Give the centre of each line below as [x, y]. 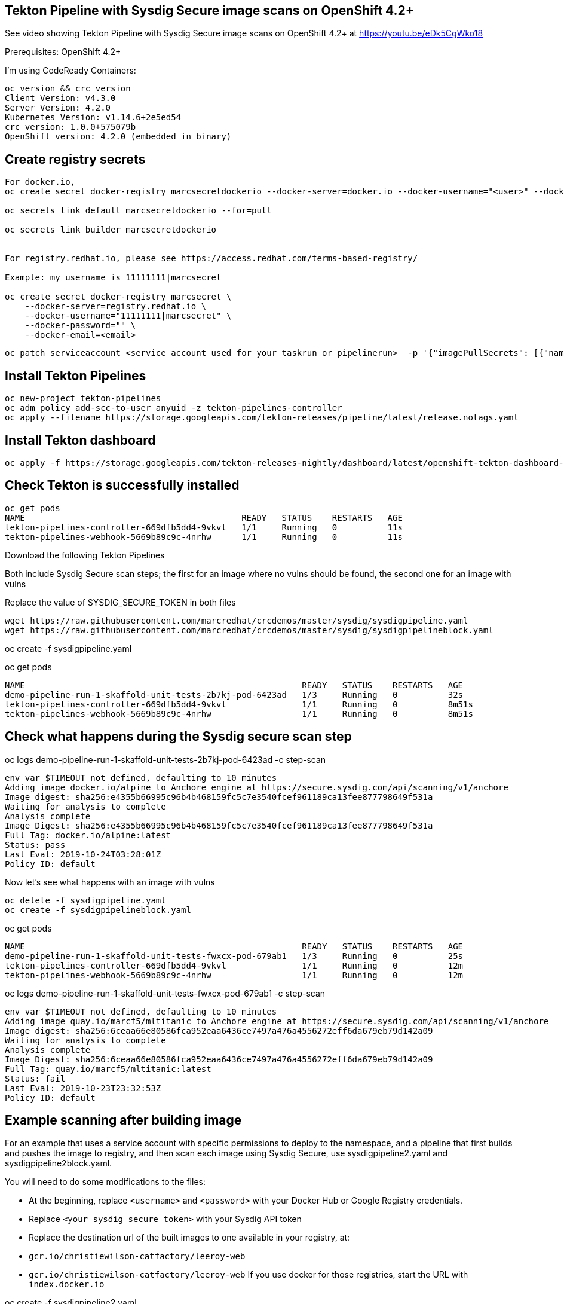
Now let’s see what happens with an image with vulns [110, 882]
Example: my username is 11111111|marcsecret [113, 278]
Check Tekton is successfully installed [122, 485]
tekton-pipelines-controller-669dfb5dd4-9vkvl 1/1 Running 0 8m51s [239, 704]
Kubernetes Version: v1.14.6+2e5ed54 [93, 117]
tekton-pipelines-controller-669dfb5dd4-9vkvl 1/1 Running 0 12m [234, 965]
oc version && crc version [68, 89]
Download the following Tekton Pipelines [85, 555]
